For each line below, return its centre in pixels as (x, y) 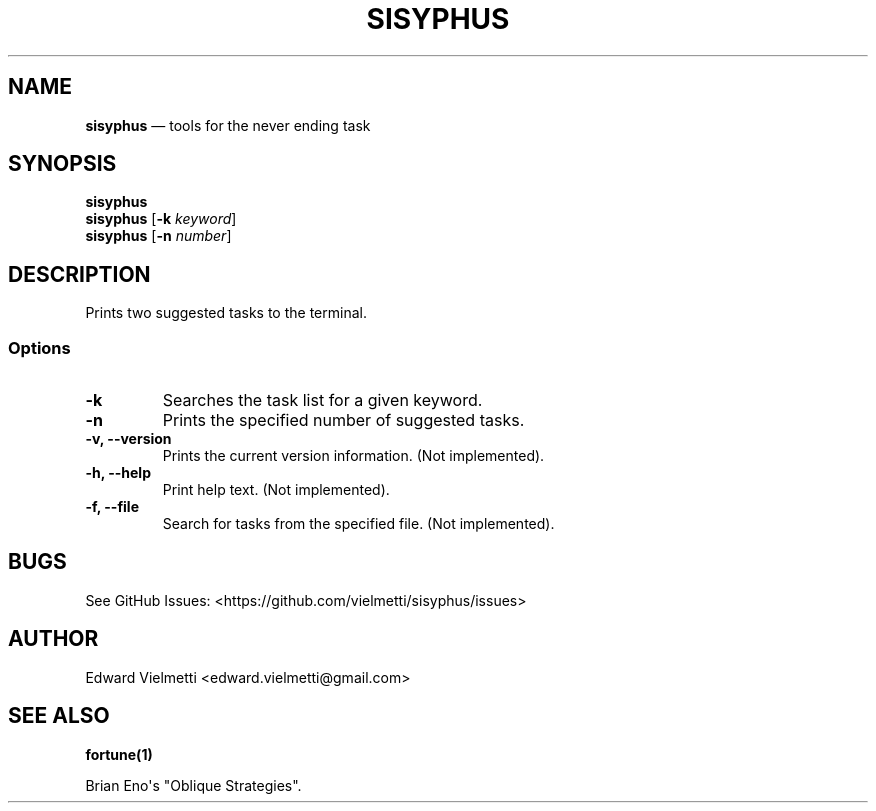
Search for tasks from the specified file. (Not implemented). (358, 524)
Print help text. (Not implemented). (276, 490)
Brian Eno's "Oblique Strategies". (193, 785)
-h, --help (118, 473)
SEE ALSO (59, 716)
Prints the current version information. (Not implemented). (353, 456)
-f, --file (112, 507)
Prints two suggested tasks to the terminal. (226, 313)
